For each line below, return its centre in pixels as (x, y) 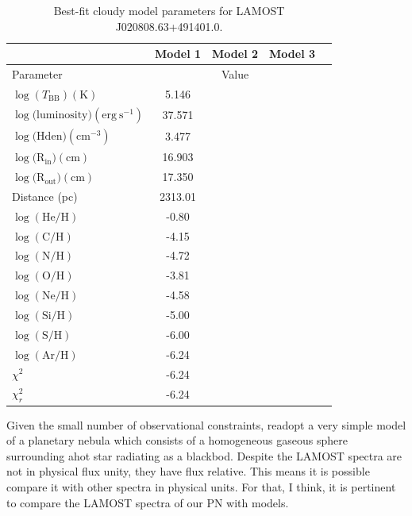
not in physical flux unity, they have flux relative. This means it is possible (188, 471)
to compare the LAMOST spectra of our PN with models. (148, 502)
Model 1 (178, 54)
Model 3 (293, 54)
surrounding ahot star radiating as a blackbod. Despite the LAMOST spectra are (204, 455)
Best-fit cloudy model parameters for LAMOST (169, 10)
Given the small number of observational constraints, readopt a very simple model (206, 424)
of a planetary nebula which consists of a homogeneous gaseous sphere (177, 440)
